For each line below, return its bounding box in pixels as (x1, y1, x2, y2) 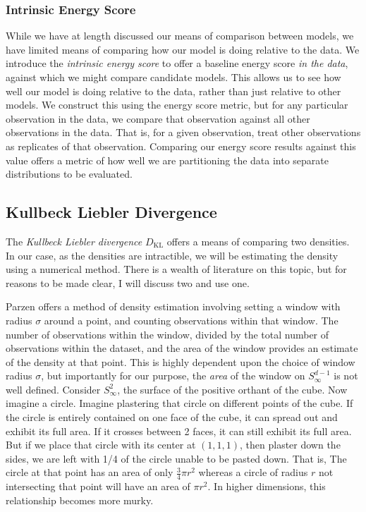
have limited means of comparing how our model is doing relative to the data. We (6, 42, 360, 56)
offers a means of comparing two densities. (166, 233, 350, 248)
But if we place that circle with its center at (6, 437, 196, 452)
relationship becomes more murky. (6, 492, 154, 507)
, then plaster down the (240, 437, 341, 452)
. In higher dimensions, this (207, 479, 326, 494)
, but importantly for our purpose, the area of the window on (41, 368, 305, 383)
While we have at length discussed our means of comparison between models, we (6, 28, 354, 43)
